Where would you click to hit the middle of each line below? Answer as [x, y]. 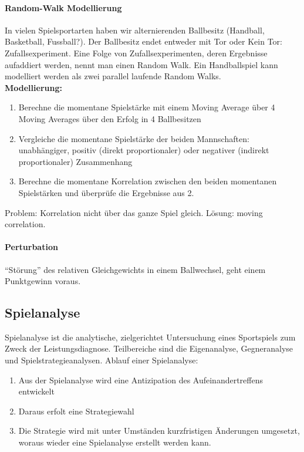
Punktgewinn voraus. [43, 281]
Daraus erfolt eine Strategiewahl [76, 411]
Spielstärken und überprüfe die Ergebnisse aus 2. [106, 192]
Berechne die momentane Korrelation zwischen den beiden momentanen [148, 181]
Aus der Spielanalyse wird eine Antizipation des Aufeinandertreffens [141, 380]
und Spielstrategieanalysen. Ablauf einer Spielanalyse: [102, 360]
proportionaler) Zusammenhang [75, 161]
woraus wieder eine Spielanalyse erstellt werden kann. [115, 442]
